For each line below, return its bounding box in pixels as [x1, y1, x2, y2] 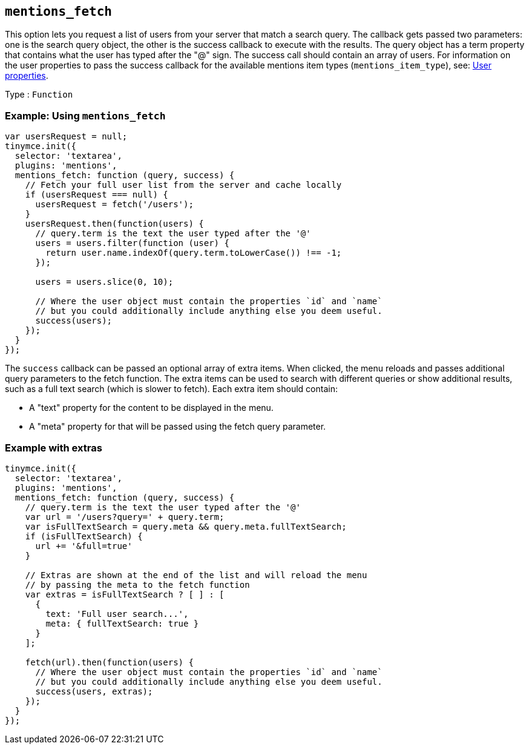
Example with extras [5, 441, 102, 454]
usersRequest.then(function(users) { [25, 219, 204, 229]
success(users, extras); [35, 686, 153, 696]
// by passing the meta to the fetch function [25, 579, 250, 590]
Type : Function [5, 89, 73, 100]
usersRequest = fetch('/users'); [35, 199, 194, 210]
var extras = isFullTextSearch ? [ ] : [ [25, 589, 225, 599]
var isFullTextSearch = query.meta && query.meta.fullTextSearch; [25, 521, 347, 531]
